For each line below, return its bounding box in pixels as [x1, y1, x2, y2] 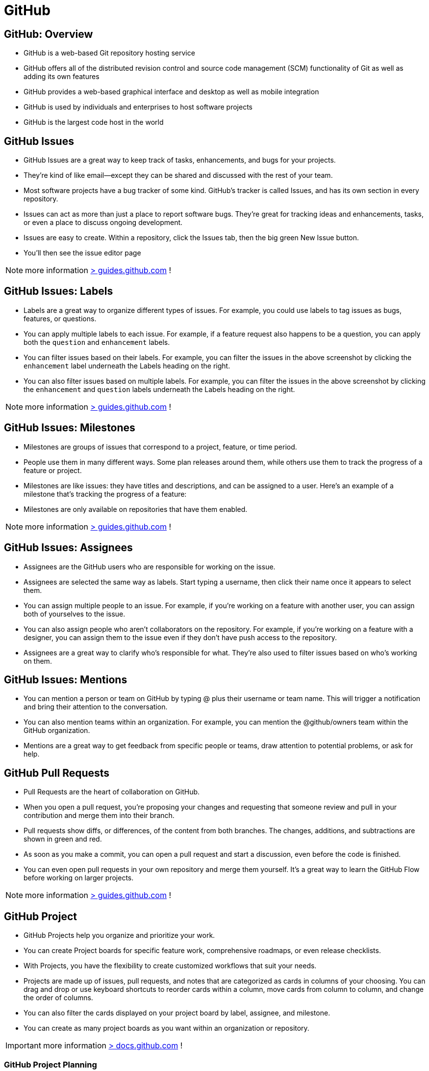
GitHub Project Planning [4, 1060, 97, 1070]
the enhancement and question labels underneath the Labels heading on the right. [24, 385, 295, 394]
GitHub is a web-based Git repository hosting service [24, 49, 195, 57]
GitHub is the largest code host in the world [24, 118, 164, 127]
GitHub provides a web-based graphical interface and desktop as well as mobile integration [24, 87, 319, 96]
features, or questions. [24, 314, 97, 323]
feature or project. [24, 466, 82, 475]
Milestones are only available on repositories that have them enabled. [24, 505, 248, 513]
